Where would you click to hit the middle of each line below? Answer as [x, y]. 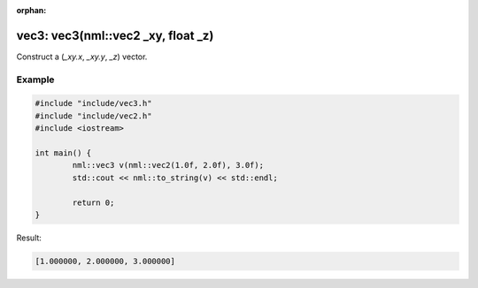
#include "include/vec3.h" [93, 103]
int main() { [63, 153]
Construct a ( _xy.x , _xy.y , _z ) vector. [82, 57]
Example [35, 80]
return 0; [93, 202]
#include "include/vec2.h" [93, 116]
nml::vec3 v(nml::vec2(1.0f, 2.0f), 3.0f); [168, 165]
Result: [29, 238]
